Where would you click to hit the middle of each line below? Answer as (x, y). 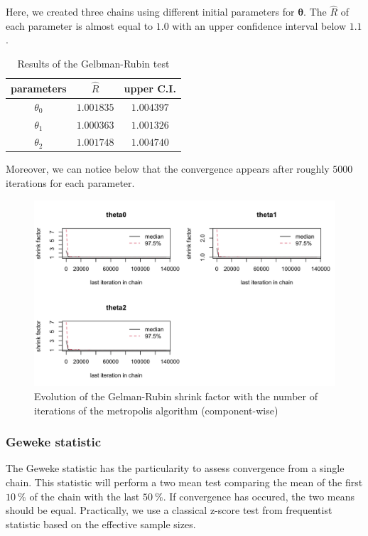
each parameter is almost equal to (80, 25)
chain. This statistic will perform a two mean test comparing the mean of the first (184, 482)
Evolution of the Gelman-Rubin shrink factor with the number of (176, 396)
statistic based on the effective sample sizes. (101, 524)
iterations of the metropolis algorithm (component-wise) (156, 410)
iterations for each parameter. (70, 183)
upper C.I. (150, 88)
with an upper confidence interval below (259, 25)
